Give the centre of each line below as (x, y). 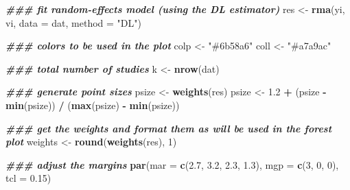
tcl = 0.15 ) (28, 178)
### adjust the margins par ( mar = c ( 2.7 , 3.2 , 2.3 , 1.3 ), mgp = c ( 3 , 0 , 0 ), (172, 164)
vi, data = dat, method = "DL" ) (73, 22)
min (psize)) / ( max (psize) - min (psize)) (93, 105)
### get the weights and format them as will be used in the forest (169, 128)
